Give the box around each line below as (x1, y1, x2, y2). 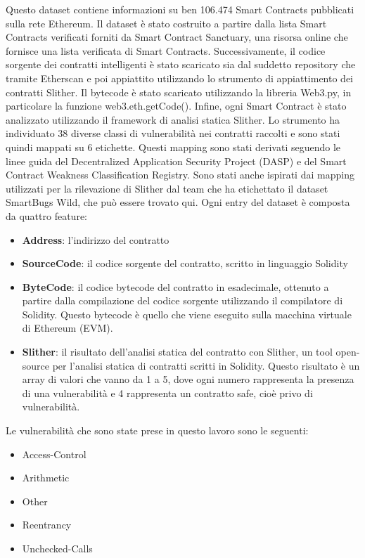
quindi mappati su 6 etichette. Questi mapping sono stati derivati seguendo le (6, 139, 341, 154)
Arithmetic (22, 470, 70, 485)
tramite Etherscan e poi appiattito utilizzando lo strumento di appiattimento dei (6, 70, 354, 85)
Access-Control (22, 446, 87, 461)
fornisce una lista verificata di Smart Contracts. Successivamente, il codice (6, 43, 326, 58)
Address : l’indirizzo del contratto (22, 232, 169, 247)
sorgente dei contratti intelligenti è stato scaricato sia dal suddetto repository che (6, 57, 356, 72)
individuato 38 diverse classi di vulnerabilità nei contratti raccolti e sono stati (6, 126, 340, 141)
